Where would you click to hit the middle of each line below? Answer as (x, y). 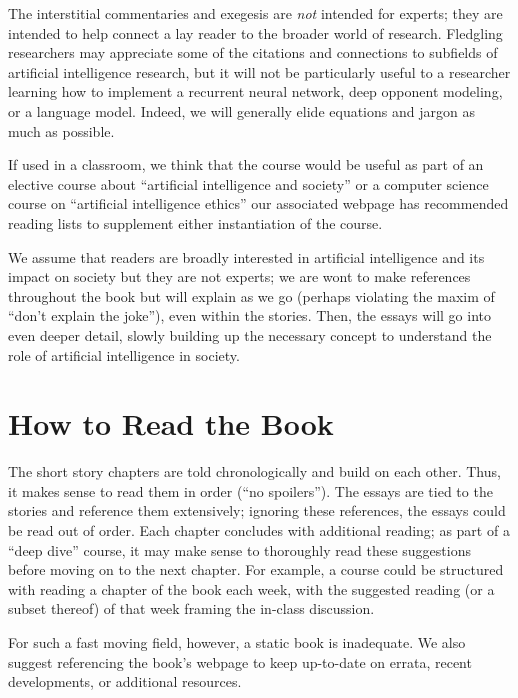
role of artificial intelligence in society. (124, 354)
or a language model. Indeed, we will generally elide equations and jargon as (241, 110)
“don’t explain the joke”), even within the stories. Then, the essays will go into (250, 315)
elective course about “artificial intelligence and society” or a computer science (248, 183)
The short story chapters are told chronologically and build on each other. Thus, (254, 471)
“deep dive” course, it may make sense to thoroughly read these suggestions (239, 549)
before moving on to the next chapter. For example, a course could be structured (256, 569)
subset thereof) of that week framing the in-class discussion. (191, 608)
